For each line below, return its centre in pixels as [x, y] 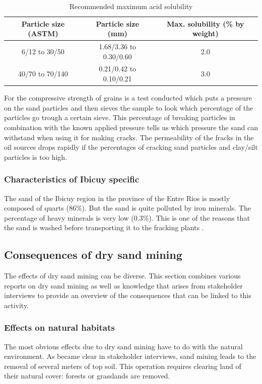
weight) [205, 33]
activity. [17, 305]
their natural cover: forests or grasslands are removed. [87, 376]
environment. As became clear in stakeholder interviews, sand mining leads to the [130, 356]
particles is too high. [36, 157]
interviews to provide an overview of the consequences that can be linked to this [128, 295]
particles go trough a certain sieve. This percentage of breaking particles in [120, 117]
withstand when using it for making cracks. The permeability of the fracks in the [129, 137]
